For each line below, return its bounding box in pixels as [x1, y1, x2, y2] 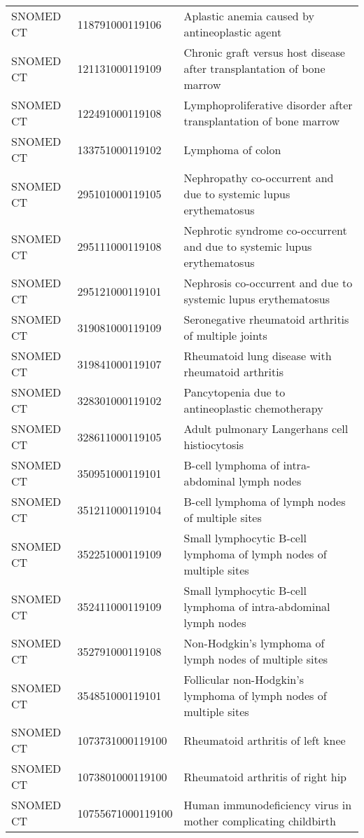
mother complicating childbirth [183, 813, 336, 829]
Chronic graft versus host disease [183, 44, 345, 60]
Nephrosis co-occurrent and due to [183, 275, 353, 291]
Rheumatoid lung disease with [183, 348, 332, 364]
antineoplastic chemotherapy [183, 400, 323, 416]
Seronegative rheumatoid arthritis [183, 311, 349, 327]
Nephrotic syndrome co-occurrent [183, 222, 347, 238]
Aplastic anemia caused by [183, 8, 314, 24]
